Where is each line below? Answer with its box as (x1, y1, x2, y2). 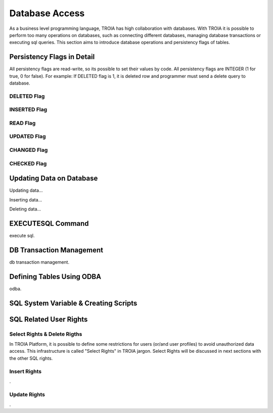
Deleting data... (9, 206, 41, 212)
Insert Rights (9, 367, 42, 375)
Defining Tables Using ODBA (9, 272, 101, 281)
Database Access (9, 8, 85, 19)
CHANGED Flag (9, 147, 48, 154)
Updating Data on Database (9, 174, 98, 183)
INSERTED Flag (9, 106, 48, 113)
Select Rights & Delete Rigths (9, 331, 82, 338)
